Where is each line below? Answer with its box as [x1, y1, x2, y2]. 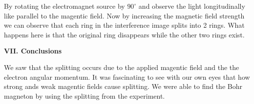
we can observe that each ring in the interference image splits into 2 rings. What [4, 20, 245, 30]
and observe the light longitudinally [138, 1, 245, 11]
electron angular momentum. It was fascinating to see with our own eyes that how [4, 71, 250, 82]
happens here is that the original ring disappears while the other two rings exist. [4, 29, 245, 39]
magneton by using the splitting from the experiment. [4, 90, 165, 101]
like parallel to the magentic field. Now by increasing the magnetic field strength [4, 10, 245, 20]
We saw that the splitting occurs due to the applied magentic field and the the [4, 62, 239, 72]
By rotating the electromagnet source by [4, 1, 125, 11]
